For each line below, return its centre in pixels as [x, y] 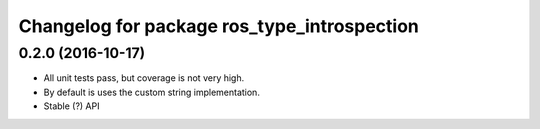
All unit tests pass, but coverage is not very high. [144, 78]
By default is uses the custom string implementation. [151, 92]
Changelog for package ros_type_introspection [219, 26]
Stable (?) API [71, 106]
